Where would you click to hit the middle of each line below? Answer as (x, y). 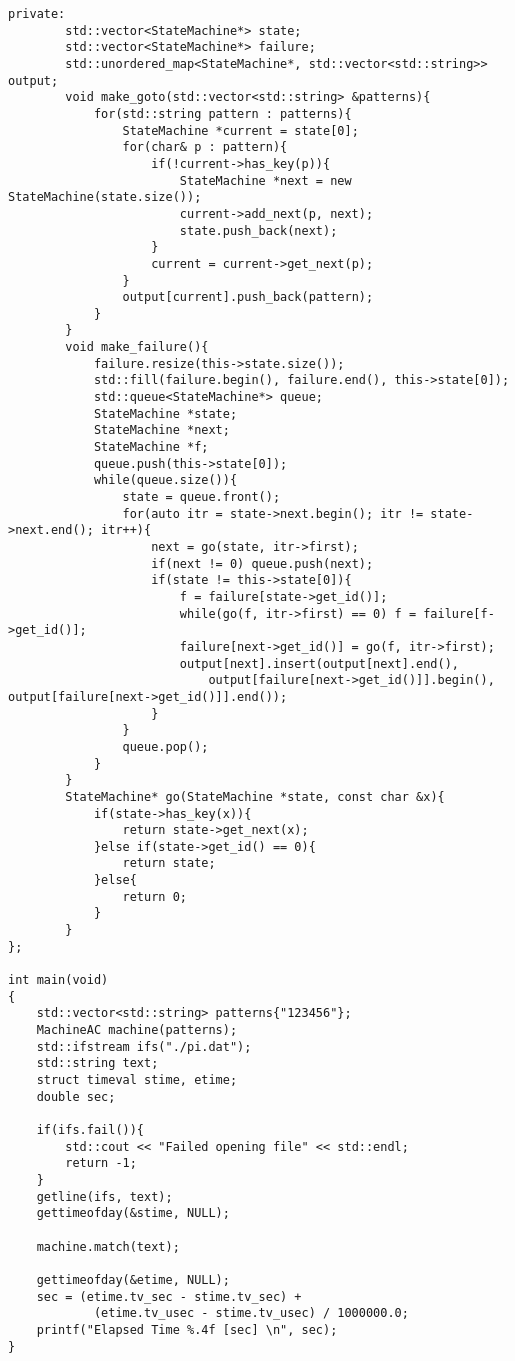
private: (37, 14)
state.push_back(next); (258, 230)
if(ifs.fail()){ (90, 1129)
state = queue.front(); (201, 497)
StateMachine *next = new (265, 180)
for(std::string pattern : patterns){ (222, 113)
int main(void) (58, 980)
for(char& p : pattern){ (205, 147)
